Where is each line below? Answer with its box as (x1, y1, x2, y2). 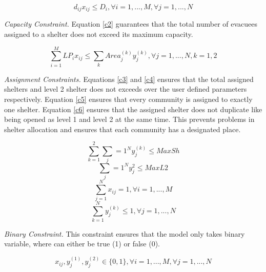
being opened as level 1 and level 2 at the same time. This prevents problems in (4, 114, 255, 124)
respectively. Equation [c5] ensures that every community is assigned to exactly (4, 93, 253, 104)
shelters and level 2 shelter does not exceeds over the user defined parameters (4, 83, 247, 94)
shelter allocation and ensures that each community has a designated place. (4, 123, 241, 134)
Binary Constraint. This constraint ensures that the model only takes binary (4, 228, 245, 239)
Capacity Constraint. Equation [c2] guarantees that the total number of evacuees (4, 18, 257, 29)
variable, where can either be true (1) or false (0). (4, 238, 160, 249)
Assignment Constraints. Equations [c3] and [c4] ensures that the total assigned (4, 73, 254, 84)
